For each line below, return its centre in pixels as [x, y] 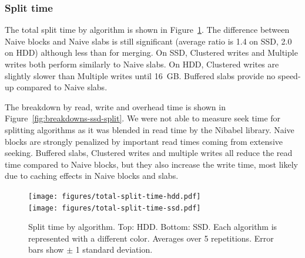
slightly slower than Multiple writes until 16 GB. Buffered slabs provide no [140, 75]
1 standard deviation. [114, 249]
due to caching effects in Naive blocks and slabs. [92, 176]
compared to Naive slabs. [62, 87]
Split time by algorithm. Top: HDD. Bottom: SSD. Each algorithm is [153, 227]
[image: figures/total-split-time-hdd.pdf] [115, 196]
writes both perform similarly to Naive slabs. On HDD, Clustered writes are [142, 64]
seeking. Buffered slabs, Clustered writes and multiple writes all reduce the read [149, 153]
